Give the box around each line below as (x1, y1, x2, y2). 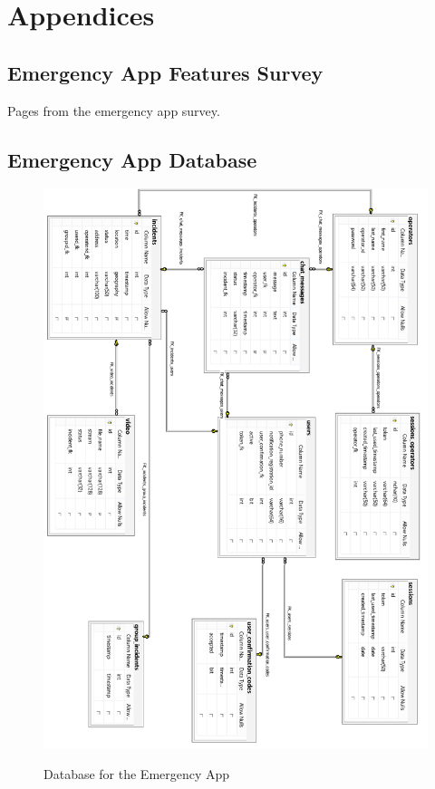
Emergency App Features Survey (7, 58, 324, 86)
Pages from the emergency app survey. (7, 101, 220, 120)
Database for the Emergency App (43, 764, 230, 783)
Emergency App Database (7, 145, 257, 173)
